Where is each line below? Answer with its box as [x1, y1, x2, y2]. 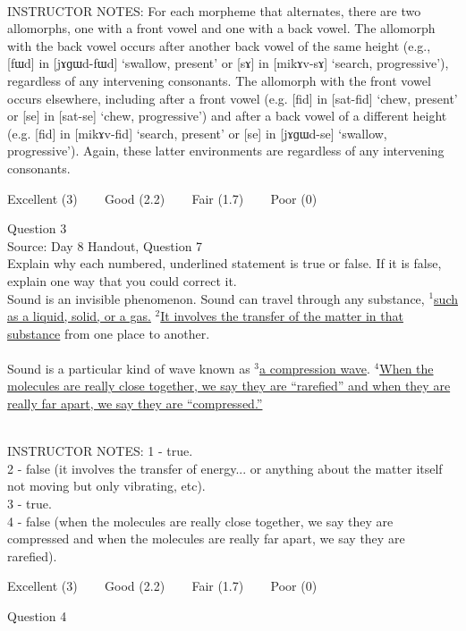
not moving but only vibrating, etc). [7, 476, 206, 495]
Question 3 [7, 219, 67, 238]
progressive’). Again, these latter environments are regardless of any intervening [7, 141, 445, 160]
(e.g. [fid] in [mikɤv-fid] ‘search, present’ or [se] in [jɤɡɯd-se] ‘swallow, [7, 123, 387, 142]
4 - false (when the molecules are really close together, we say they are [7, 511, 394, 530]
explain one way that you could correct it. [7, 271, 237, 290]
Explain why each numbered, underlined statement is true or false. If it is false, [7, 254, 442, 273]
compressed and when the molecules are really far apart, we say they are [7, 529, 405, 548]
